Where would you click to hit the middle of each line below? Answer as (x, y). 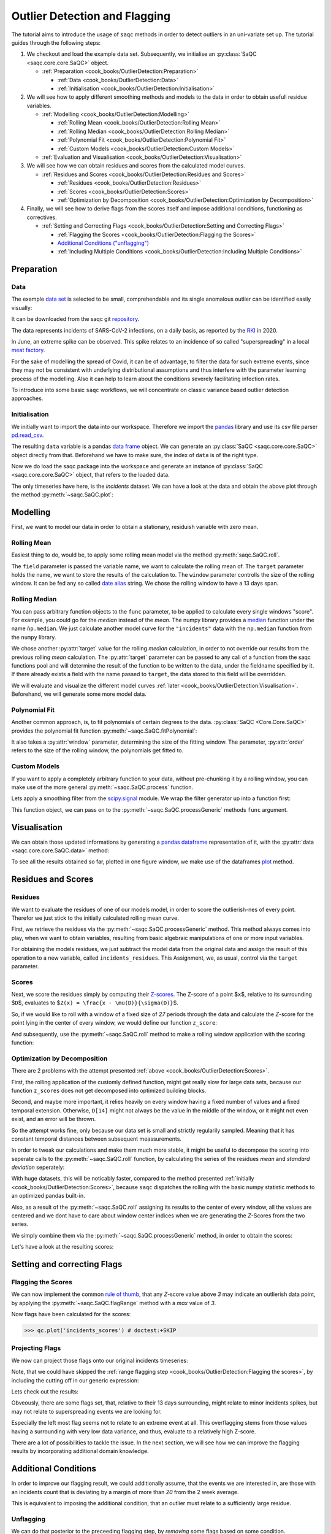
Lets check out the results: (45, 1392)
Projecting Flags (36, 1348)
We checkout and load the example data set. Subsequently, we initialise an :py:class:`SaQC (142, 54)
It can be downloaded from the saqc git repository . (75, 319)
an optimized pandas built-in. (48, 1196)
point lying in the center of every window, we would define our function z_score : (114, 1023)
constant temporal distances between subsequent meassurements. (97, 1139)
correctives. (42, 217)
